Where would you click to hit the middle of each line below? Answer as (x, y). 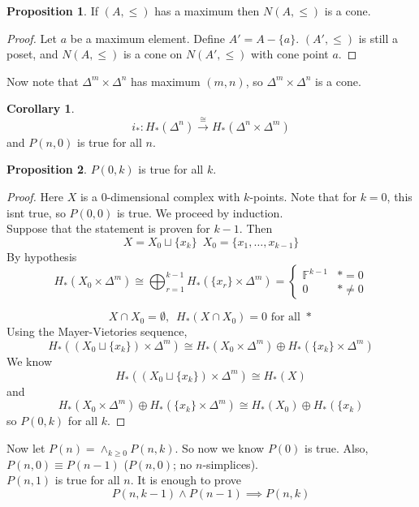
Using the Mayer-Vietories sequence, (97, 331)
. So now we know (220, 447)
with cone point (290, 54)
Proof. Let (32, 38)
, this (400, 196)
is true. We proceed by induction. (200, 212)
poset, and (32, 54)
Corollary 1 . (41, 108)
